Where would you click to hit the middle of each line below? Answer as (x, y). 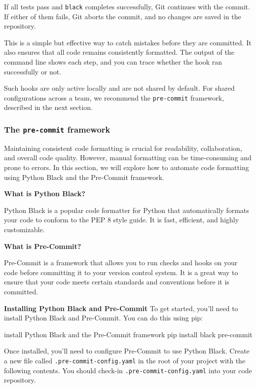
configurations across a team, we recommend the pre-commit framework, (114, 97)
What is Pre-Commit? (43, 246)
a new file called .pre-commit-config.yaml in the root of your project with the (125, 360)
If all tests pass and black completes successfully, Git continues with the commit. (127, 6)
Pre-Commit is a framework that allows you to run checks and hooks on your (121, 263)
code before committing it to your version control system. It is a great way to (121, 272)
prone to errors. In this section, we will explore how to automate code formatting (127, 167)
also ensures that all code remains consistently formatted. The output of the (119, 52)
